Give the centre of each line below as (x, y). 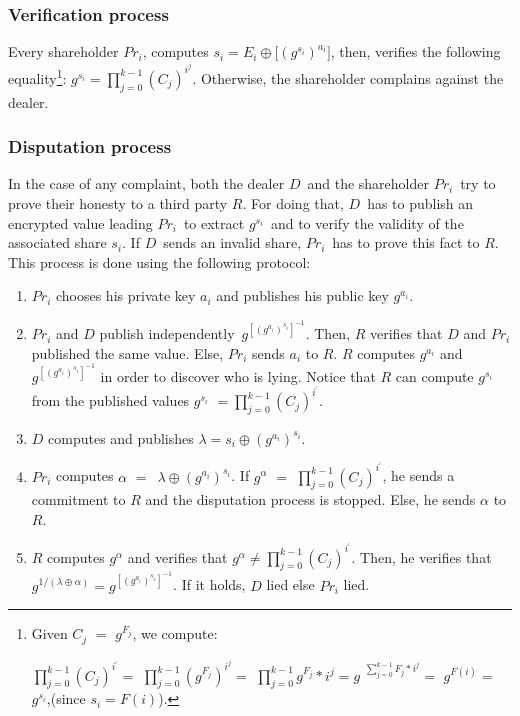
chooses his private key (125, 295)
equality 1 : (37, 76)
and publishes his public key (302, 295)
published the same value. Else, (127, 352)
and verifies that (177, 556)
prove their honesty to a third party (118, 203)
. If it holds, (209, 584)
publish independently (167, 333)
